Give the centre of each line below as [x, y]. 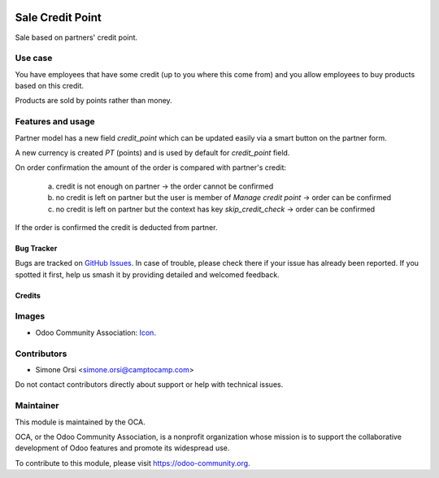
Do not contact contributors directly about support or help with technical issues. [149, 385]
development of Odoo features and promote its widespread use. [122, 448]
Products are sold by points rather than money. [93, 101]
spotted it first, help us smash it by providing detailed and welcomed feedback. [147, 274]
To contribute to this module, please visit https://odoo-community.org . [133, 463]
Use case [34, 59]
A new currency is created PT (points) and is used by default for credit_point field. [152, 152]
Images [30, 316]
